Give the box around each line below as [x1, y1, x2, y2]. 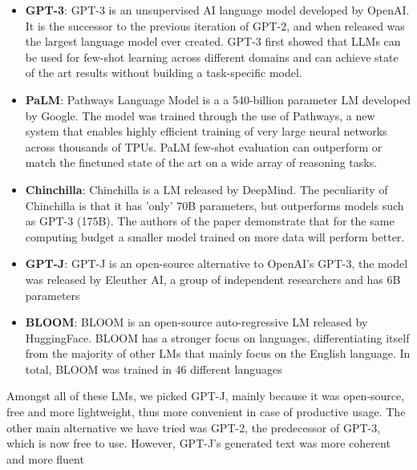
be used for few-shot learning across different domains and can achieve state [25, 48, 399, 65]
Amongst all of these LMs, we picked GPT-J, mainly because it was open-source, [6, 387, 405, 404]
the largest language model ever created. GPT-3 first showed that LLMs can [25, 33, 401, 50]
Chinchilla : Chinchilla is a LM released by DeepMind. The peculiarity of [25, 180, 388, 197]
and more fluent [6, 450, 84, 467]
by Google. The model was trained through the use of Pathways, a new [25, 107, 375, 124]
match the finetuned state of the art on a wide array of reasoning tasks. [25, 154, 378, 171]
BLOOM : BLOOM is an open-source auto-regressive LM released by [25, 314, 368, 330]
